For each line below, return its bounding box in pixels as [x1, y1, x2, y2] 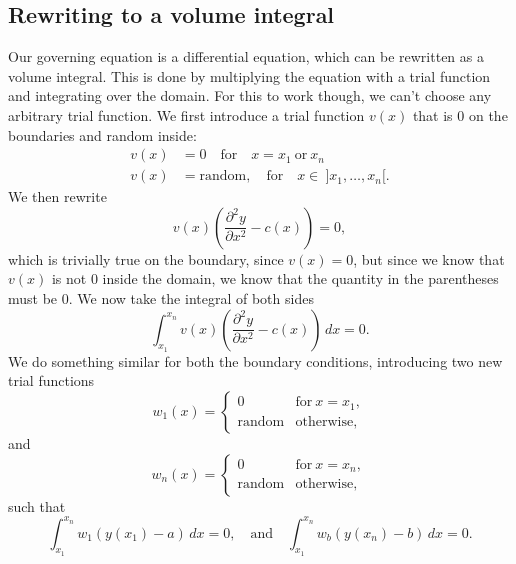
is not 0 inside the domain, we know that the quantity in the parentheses [51, 268, 499, 289]
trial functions [8, 370, 95, 391]
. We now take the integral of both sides [68, 288, 314, 309]
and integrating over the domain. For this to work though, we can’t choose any [8, 85, 492, 106]
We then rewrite [8, 186, 107, 207]
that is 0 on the [412, 104, 508, 125]
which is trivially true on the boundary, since [8, 248, 284, 269]
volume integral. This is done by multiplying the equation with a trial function [8, 65, 491, 86]
